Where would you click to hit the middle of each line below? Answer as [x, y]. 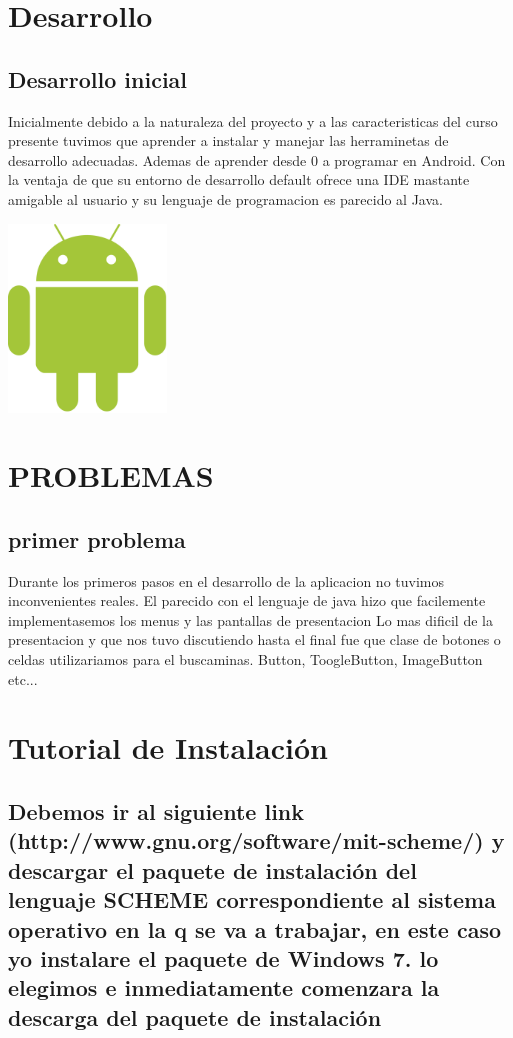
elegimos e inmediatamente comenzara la [224, 987]
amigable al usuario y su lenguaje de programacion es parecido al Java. [225, 198]
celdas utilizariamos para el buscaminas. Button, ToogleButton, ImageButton [245, 659]
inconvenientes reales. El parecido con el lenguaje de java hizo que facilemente [247, 600]
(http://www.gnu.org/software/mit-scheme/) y [256, 840]
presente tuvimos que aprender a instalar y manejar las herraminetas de [228, 140]
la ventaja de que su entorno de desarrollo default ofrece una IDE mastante [239, 179]
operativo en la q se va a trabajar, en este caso [255, 928]
